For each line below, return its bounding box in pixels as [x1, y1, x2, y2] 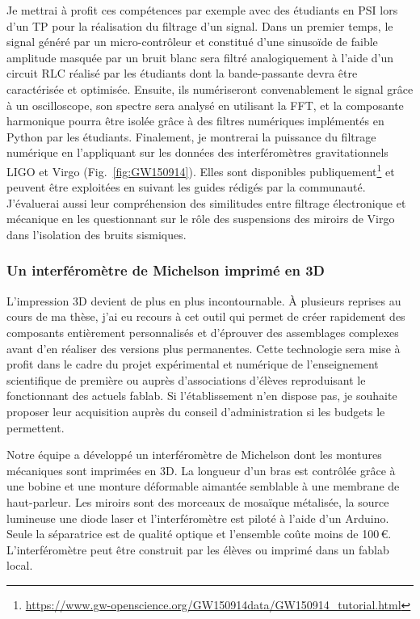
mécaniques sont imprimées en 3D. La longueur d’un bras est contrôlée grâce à [6, 461, 396, 478]
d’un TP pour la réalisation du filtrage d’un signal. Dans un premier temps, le [6, 17, 393, 34]
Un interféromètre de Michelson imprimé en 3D [6, 260, 325, 280]
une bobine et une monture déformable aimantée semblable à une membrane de [6, 478, 400, 495]
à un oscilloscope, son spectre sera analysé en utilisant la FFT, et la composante [6, 96, 404, 113]
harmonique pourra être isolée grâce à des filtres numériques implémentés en [6, 112, 384, 129]
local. [6, 557, 33, 574]
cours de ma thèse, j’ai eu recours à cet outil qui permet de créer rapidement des [6, 308, 405, 325]
